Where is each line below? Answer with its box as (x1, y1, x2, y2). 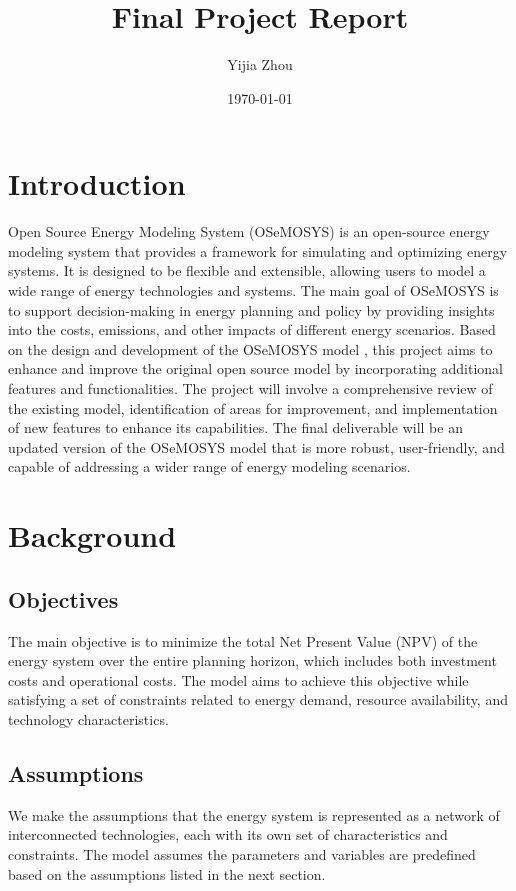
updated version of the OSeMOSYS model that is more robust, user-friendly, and (8, 436, 505, 457)
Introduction (8, 163, 186, 204)
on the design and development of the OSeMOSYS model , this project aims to (8, 338, 493, 359)
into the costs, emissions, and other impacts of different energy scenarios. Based (8, 319, 496, 340)
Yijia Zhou (227, 54, 293, 75)
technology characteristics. (8, 708, 169, 729)
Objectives (8, 583, 119, 614)
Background (8, 515, 177, 556)
